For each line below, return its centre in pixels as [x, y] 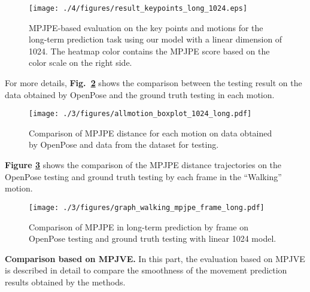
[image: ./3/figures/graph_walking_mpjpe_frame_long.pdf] [147, 207]
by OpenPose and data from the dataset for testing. [124, 145]
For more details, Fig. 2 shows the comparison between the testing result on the [154, 83]
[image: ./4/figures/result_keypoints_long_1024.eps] [138, 8]
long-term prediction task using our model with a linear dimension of [156, 39]
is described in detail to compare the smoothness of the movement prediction [146, 270]
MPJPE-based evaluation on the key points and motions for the [146, 27]
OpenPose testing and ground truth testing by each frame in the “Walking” [143, 176]
